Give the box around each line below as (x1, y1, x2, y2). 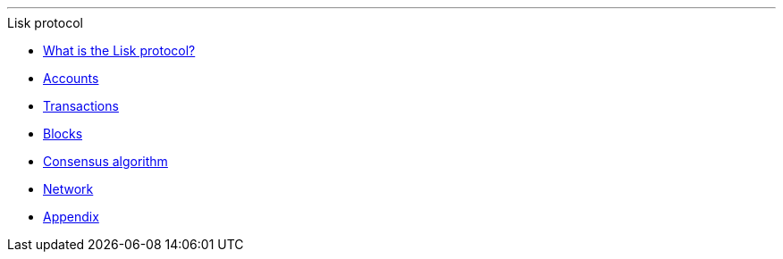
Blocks (43, 126, 83, 141)
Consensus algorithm (43, 154, 168, 169)
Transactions (43, 98, 119, 113)
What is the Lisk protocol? (43, 43, 196, 58)
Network (43, 181, 94, 196)
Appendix (43, 209, 99, 224)
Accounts (43, 71, 99, 86)
